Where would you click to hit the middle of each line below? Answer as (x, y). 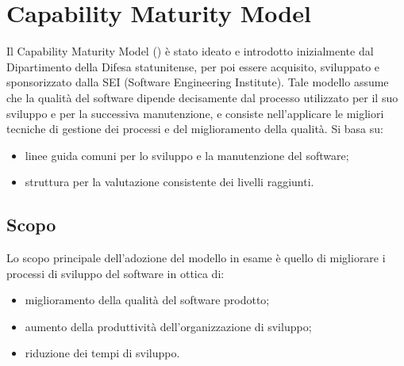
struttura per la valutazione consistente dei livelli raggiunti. (169, 182)
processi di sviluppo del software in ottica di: (115, 273)
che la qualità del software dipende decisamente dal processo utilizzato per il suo (202, 97)
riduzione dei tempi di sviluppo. (102, 353)
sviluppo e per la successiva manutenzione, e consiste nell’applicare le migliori (195, 113)
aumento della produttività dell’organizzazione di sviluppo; (168, 326)
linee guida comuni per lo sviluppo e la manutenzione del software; (187, 155)
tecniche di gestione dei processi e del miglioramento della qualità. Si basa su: (195, 129)
